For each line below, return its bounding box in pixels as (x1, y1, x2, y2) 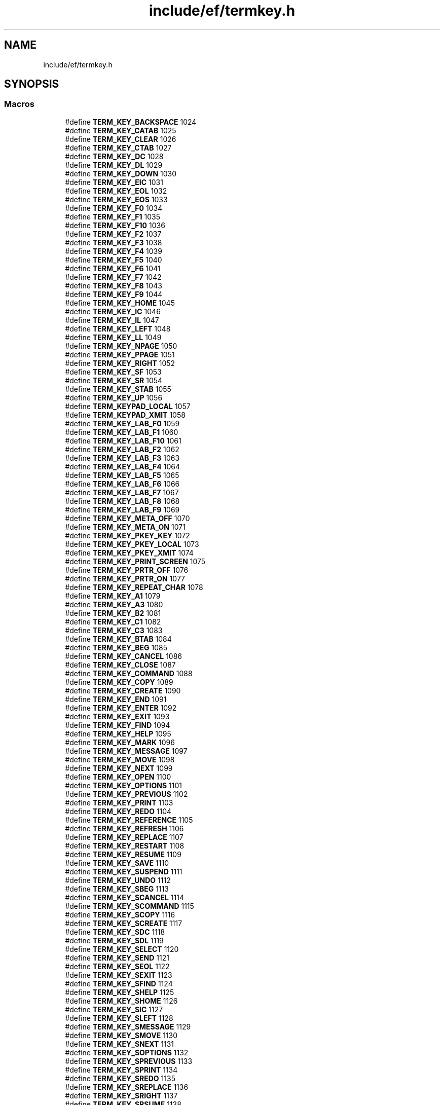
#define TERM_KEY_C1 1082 (65, 617, 161, 626)
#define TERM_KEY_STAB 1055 (65, 384, 171, 393)
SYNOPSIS (4, 78, 59, 91)
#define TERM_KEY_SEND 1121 (65, 953, 169, 962)
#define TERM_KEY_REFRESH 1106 (65, 824, 184, 833)
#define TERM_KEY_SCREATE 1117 (65, 918, 182, 928)
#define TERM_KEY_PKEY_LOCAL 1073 (65, 539, 199, 548)
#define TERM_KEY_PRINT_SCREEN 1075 (65, 557, 206, 566)
